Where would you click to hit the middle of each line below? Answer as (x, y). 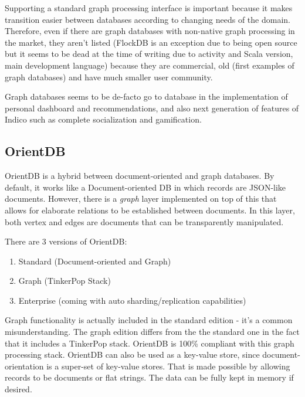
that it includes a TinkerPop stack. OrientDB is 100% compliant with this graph (150, 343)
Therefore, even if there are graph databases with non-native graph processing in (150, 31)
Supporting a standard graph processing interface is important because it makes (149, 8)
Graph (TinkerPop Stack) (65, 281)
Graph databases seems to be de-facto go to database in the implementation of (146, 96)
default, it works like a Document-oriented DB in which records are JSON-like (145, 187)
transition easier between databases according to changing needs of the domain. (148, 19)
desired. (18, 389)
